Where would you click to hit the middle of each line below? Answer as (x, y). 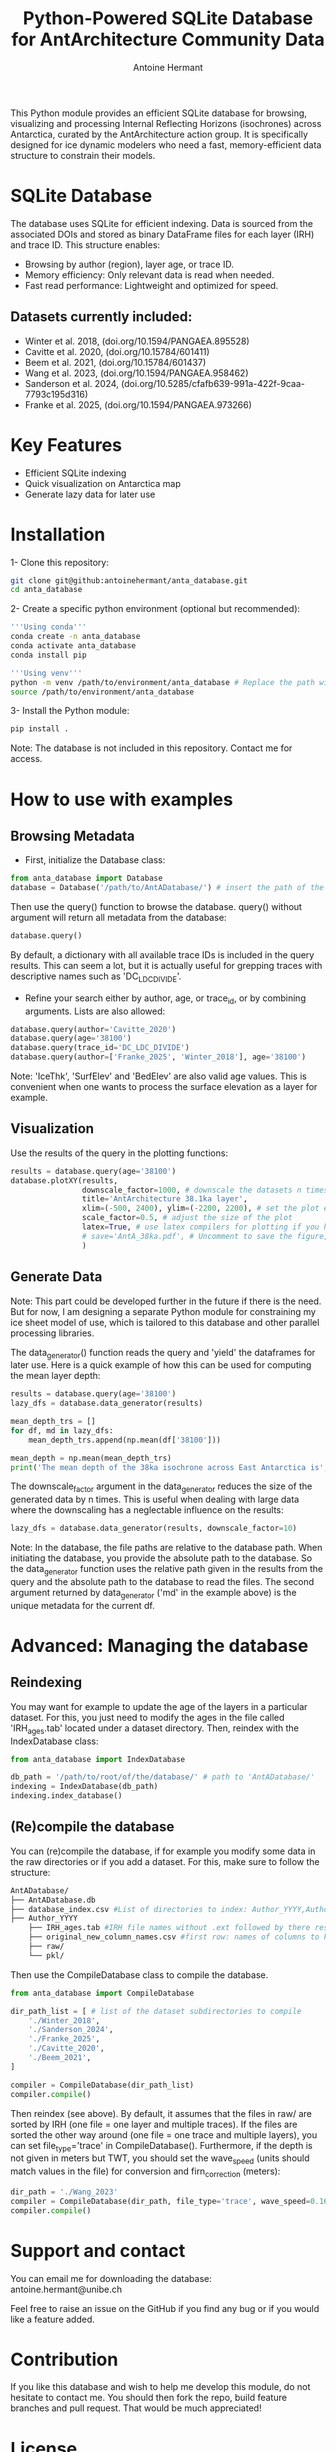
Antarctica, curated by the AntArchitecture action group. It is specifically (159, 134)
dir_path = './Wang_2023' (64, 2192)
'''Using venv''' (46, 673)
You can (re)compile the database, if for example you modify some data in (163, 1851)
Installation (58, 534)
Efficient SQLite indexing (75, 473)
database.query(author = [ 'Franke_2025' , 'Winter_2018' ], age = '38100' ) (158, 1057)
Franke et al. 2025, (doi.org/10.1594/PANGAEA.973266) (138, 404)
